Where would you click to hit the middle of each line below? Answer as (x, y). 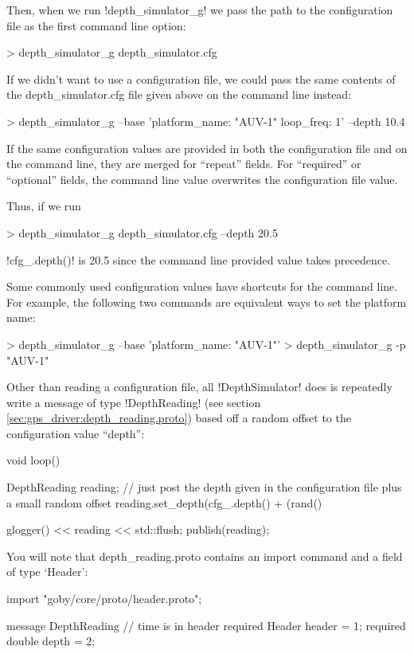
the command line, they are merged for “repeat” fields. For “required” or (184, 164)
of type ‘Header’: (47, 572)
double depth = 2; (51, 641)
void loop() (33, 460)
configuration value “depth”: (76, 433)
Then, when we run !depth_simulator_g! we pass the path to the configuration (200, 10)
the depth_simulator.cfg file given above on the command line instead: (179, 94)
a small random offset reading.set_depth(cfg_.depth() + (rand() (164, 502)
